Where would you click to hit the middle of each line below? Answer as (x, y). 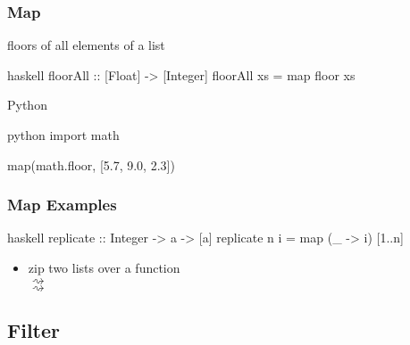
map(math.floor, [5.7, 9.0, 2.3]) (91, 164)
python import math (63, 135)
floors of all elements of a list (86, 45)
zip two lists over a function (104, 267)
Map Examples (62, 205)
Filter (34, 329)
